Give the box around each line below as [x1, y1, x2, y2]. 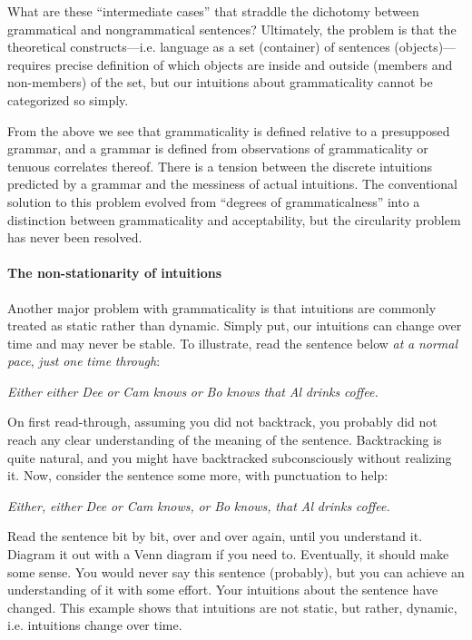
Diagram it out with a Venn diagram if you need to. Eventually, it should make [7, 545, 449, 564]
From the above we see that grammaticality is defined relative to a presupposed [7, 121, 450, 140]
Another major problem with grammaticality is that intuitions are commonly [7, 298, 437, 317]
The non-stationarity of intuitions [7, 263, 221, 282]
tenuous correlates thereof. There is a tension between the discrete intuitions [7, 156, 433, 175]
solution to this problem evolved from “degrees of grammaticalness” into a [7, 192, 420, 211]
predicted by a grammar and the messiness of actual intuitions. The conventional [7, 174, 457, 193]
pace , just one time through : [7, 351, 161, 370]
